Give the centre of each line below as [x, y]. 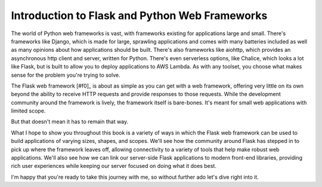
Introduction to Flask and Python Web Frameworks [139, 15]
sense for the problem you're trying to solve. [66, 75]
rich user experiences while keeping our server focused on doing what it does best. [114, 166]
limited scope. [28, 111]
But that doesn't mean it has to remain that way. [70, 121]
